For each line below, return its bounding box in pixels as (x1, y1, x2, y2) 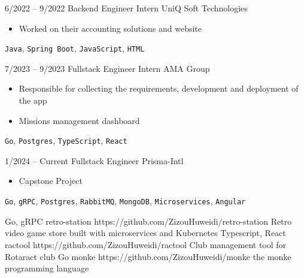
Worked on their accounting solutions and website (19, 22, 202, 34)
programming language (5, 262, 89, 274)
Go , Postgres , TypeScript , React (5, 134, 127, 147)
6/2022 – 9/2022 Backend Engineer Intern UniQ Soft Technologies (5, 2, 248, 14)
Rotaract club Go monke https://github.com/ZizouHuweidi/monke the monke (5, 250, 291, 262)
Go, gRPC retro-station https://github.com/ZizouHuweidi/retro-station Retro (5, 214, 292, 227)
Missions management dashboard (19, 114, 140, 126)
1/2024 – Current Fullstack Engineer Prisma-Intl (5, 154, 184, 167)
